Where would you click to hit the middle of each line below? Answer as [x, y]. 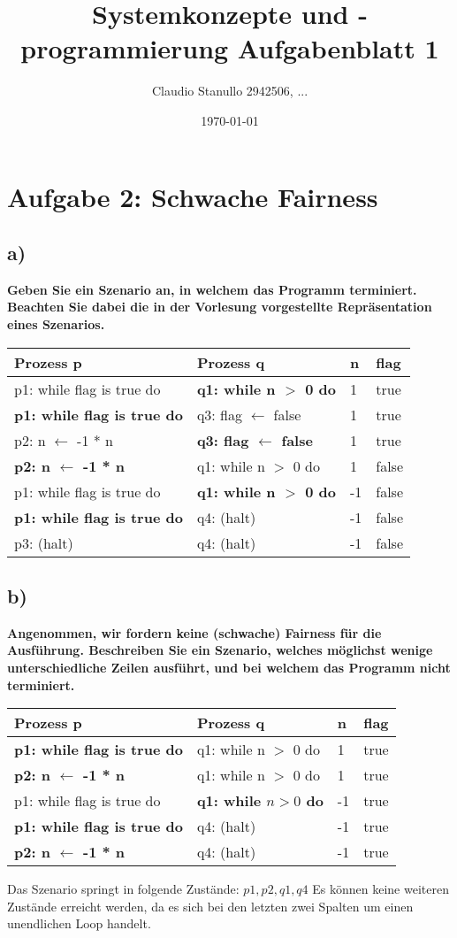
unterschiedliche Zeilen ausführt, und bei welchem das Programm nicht [229, 668]
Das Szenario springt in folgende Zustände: [123, 889]
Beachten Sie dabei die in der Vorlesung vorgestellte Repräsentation [220, 307]
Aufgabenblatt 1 [338, 48]
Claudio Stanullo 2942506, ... [230, 91]
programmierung [125, 48]
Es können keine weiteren [381, 889]
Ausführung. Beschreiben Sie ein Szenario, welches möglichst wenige [220, 650]
